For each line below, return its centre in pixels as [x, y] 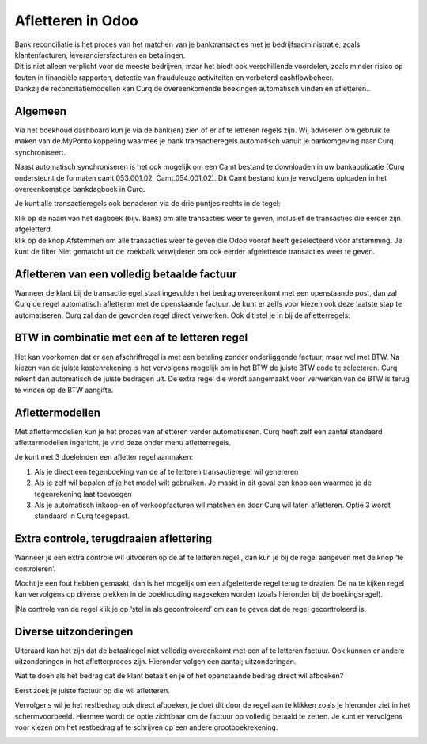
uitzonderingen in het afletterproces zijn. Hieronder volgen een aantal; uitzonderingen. [155, 662]
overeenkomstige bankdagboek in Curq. [80, 189]
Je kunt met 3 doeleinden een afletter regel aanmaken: [104, 457]
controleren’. [35, 568]
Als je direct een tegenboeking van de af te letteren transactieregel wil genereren [166, 471]
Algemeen [41, 111]
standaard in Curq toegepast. [82, 516]
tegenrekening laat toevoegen [83, 494]
